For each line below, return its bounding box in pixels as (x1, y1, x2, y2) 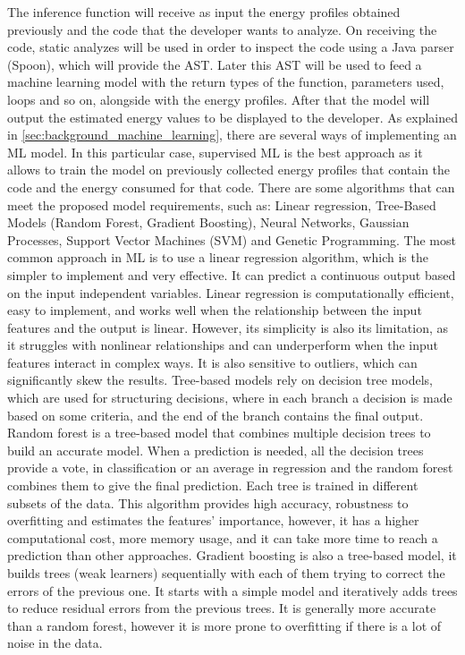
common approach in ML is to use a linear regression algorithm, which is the (7, 248, 428, 267)
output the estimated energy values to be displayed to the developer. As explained (7, 107, 458, 126)
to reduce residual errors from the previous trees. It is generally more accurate (7, 599, 436, 617)
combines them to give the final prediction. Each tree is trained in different (7, 476, 418, 495)
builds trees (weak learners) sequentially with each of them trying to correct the (7, 564, 445, 582)
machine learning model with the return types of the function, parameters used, (7, 72, 444, 91)
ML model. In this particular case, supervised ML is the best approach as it (7, 142, 423, 161)
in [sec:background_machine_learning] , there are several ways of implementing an (7, 125, 457, 144)
